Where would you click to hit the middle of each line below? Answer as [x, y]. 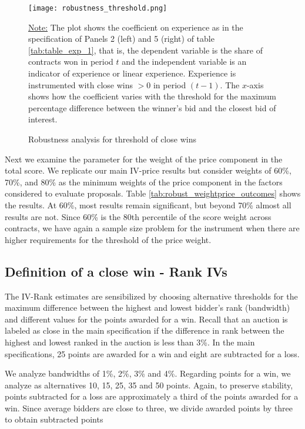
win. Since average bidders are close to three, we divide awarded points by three [149, 408]
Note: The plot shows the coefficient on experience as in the [136, 27]
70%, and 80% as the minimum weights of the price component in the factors [144, 182]
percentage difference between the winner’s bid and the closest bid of [152, 107]
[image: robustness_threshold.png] [98, 8]
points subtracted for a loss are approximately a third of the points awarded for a [152, 396]
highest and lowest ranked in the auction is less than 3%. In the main [130, 342]
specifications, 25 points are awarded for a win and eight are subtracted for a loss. [152, 353]
